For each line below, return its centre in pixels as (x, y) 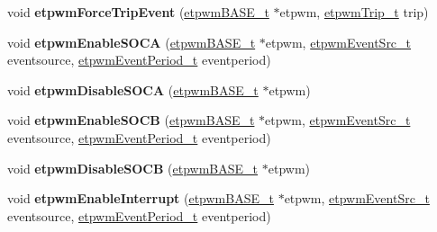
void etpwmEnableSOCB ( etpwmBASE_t (131, 120)
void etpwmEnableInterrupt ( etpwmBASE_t (141, 198)
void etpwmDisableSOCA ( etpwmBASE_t (133, 89)
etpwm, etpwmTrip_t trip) (354, 12)
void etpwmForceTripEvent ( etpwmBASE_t (138, 12)
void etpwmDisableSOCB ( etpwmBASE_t (133, 168)
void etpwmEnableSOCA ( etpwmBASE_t (132, 42)
